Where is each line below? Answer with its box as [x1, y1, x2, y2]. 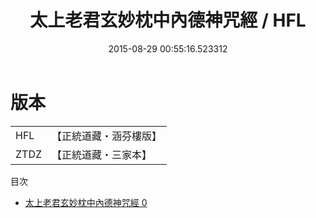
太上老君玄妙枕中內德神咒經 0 [24, 196, 148, 208]
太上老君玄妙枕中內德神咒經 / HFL [29, 9, 307, 32]
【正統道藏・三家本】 [51, 147, 153, 161]
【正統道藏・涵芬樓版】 [51, 129, 163, 143]
